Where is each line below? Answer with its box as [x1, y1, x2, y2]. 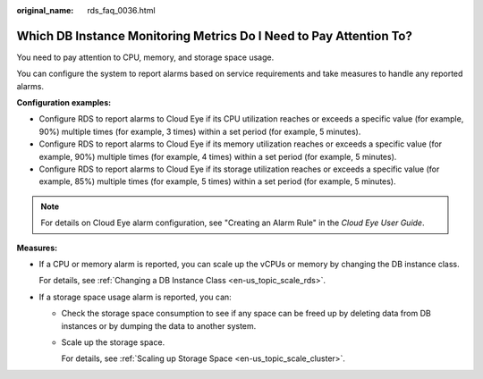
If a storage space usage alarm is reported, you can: [38, 291, 232, 302]
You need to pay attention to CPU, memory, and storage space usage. [16, 52, 275, 63]
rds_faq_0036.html [87, 5, 156, 15]
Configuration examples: [16, 97, 112, 108]
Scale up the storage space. [61, 336, 165, 348]
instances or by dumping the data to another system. [61, 320, 257, 331]
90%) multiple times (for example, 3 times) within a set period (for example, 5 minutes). [38, 126, 361, 137]
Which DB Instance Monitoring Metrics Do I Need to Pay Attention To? [16, 28, 413, 44]
